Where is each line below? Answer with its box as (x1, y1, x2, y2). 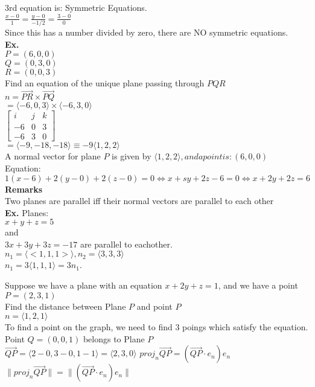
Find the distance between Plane (5, 299, 126, 312)
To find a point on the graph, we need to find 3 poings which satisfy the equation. (5, 321, 308, 333)
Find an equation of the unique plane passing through (5, 77, 205, 89)
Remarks (5, 182, 43, 195)
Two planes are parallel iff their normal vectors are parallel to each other (5, 194, 274, 207)
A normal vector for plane (5, 150, 101, 162)
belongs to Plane (83, 332, 145, 345)
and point (136, 299, 173, 312)
